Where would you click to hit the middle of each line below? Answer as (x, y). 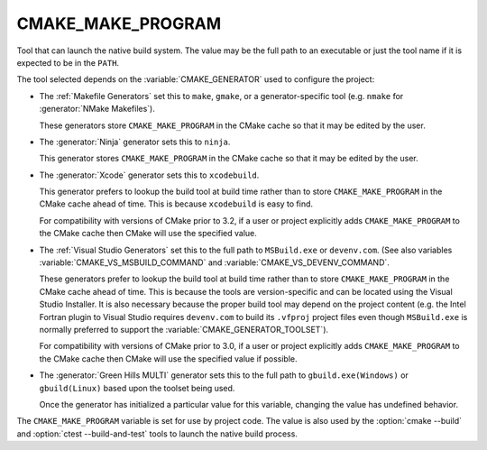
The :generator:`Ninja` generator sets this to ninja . (135, 142)
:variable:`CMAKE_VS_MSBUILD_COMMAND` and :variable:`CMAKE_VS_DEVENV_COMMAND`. (214, 262)
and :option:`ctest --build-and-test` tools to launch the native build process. (157, 434)
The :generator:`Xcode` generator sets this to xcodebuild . (149, 175)
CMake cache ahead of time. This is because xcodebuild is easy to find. (176, 204)
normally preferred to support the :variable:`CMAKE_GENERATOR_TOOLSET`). (184, 329)
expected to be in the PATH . (68, 62)
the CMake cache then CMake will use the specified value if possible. (168, 358)
